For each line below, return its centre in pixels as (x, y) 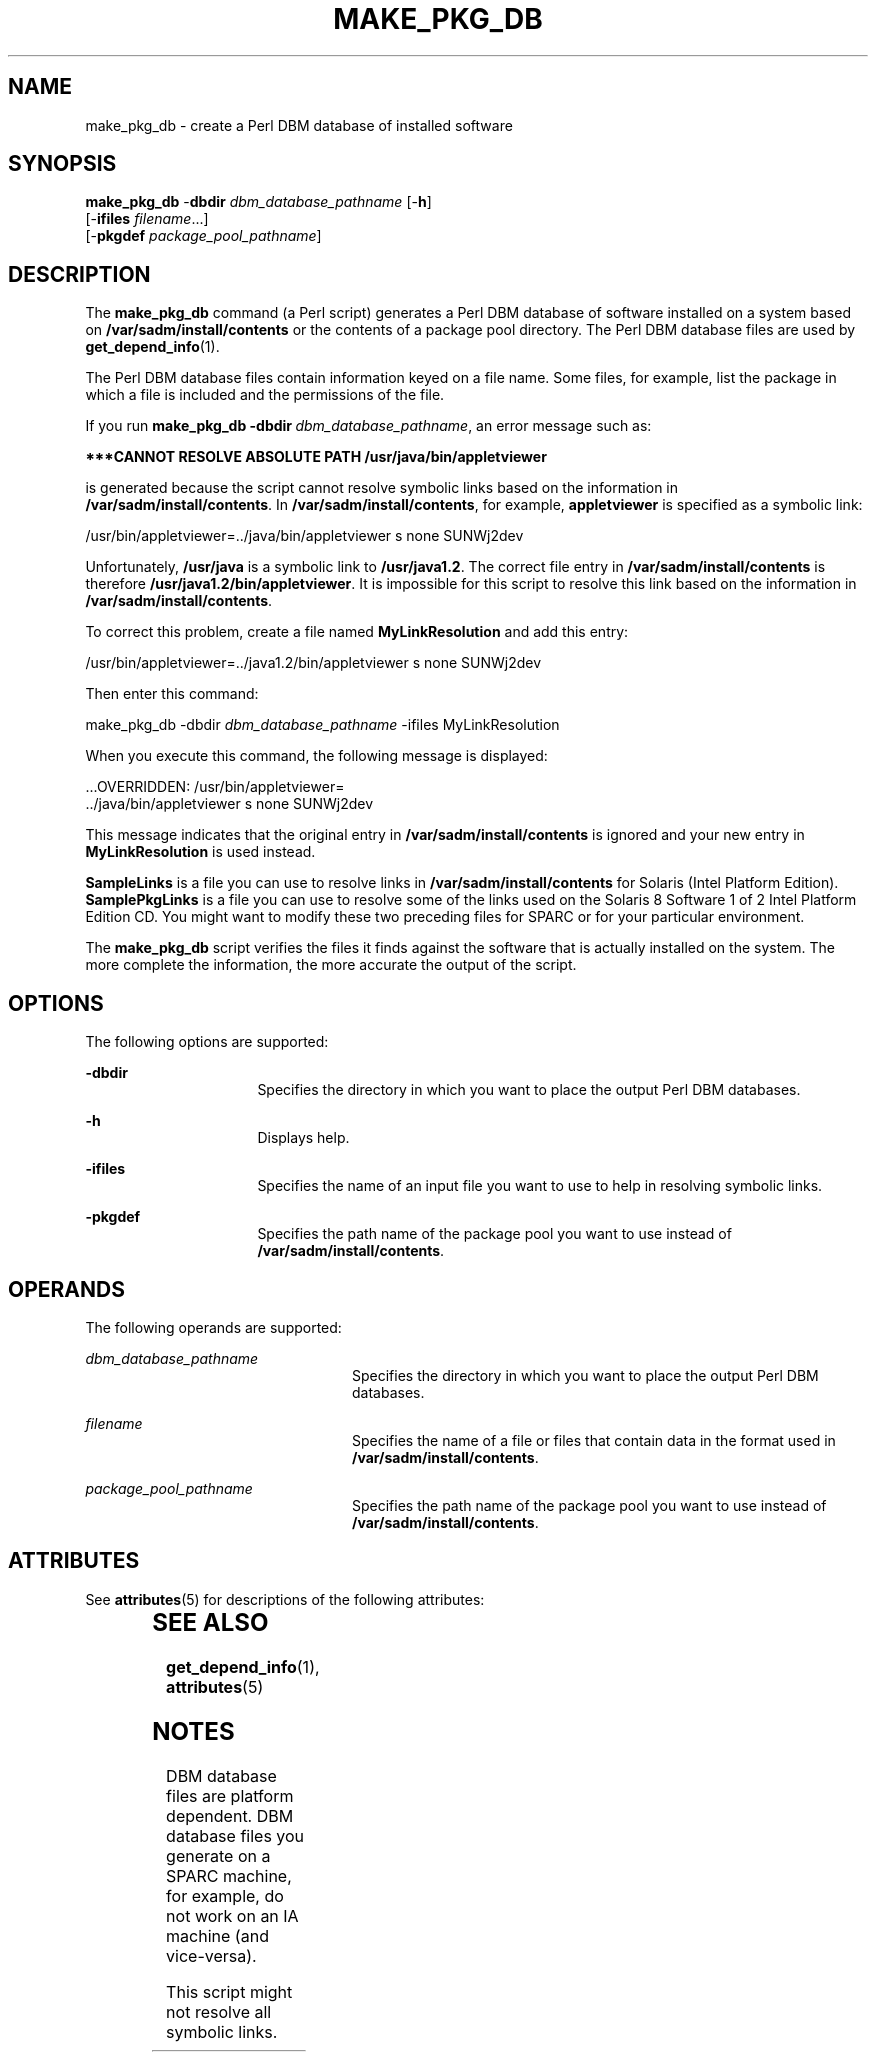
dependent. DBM (230, 1815)
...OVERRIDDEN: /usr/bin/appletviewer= (215, 787)
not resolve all (219, 2011)
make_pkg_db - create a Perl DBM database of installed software (299, 125)
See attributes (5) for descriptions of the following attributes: (285, 1599)
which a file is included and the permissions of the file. (265, 395)
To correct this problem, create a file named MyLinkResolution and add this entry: (357, 632)
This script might (229, 1991)
